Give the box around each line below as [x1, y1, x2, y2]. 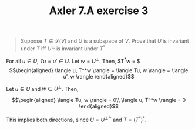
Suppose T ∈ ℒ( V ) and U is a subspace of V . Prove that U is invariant [20, 38, 189, 45]
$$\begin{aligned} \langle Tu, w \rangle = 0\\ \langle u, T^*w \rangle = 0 [11, 97, 186, 104]
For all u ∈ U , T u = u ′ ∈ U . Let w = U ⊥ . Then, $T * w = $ [6, 56, 140, 64]
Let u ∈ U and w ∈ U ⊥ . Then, [6, 84, 79, 92]
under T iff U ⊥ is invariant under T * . [20, 44, 107, 52]
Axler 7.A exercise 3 [49, 4, 149, 18]
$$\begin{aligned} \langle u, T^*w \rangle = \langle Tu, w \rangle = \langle [9, 66, 189, 74]
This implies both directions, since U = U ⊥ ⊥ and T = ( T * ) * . [6, 114, 147, 123]
